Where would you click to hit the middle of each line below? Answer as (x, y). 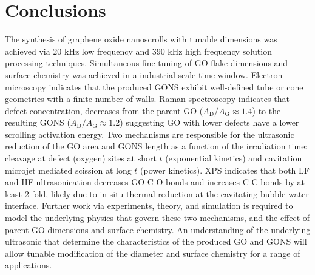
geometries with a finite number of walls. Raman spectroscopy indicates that (147, 99)
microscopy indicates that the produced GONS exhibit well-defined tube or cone (154, 87)
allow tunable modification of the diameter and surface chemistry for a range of (153, 253)
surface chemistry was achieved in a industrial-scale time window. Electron (144, 74)
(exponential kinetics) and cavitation (234, 158)
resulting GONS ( (38, 122)
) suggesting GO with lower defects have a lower (209, 122)
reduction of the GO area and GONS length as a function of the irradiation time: (156, 146)
